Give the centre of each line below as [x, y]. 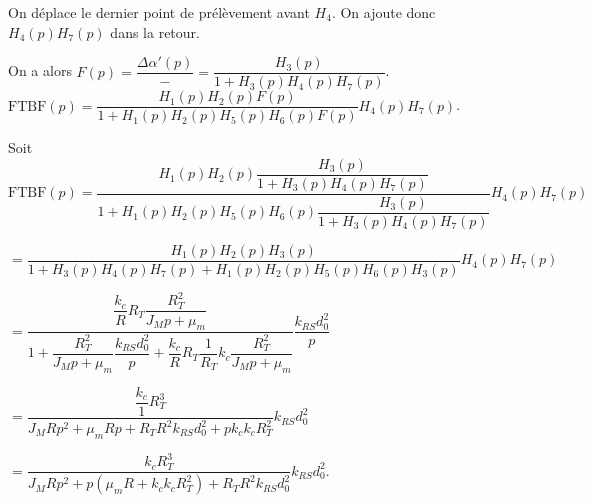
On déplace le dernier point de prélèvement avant [159, 12]
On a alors [40, 70]
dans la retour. [155, 31]
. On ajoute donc [383, 12]
